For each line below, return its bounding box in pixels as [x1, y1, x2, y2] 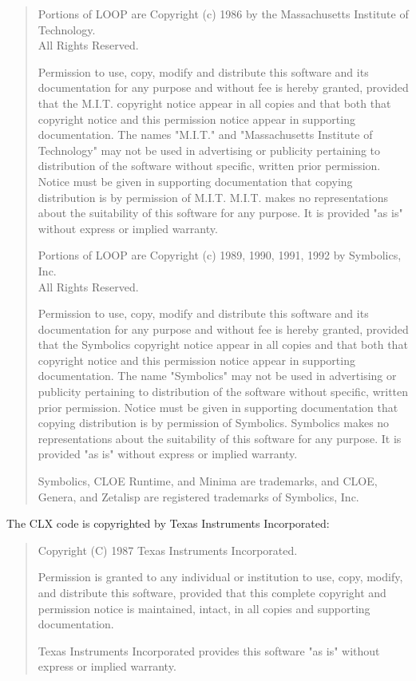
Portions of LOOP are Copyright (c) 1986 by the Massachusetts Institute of [38, 6, 409, 22]
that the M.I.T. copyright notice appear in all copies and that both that [38, 94, 391, 111]
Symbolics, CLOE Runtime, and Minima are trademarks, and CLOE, [38, 473, 378, 489]
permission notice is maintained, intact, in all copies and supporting [38, 600, 370, 616]
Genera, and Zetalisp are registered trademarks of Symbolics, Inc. [38, 488, 359, 505]
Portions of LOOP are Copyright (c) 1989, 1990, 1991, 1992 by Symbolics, [38, 247, 402, 263]
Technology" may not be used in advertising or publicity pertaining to [38, 141, 381, 158]
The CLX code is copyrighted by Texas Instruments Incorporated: [6, 515, 330, 532]
